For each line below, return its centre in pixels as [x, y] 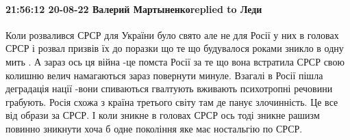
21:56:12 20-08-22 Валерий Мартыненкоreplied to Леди [134, 9]
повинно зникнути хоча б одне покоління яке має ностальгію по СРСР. [154, 128]
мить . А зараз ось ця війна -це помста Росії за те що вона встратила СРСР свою [175, 61]
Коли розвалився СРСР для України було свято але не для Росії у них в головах [172, 34]
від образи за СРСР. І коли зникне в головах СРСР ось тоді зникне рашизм [163, 115]
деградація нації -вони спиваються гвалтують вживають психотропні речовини [169, 88]
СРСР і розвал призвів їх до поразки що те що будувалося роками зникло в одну [175, 48]
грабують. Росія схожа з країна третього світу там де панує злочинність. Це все [172, 101]
